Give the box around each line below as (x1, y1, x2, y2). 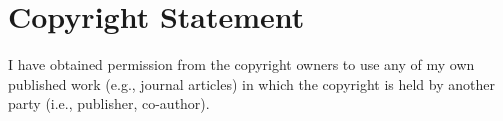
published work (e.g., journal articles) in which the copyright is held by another (8, 73, 495, 94)
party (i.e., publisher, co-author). (8, 93, 210, 114)
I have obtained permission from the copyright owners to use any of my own (8, 54, 475, 75)
